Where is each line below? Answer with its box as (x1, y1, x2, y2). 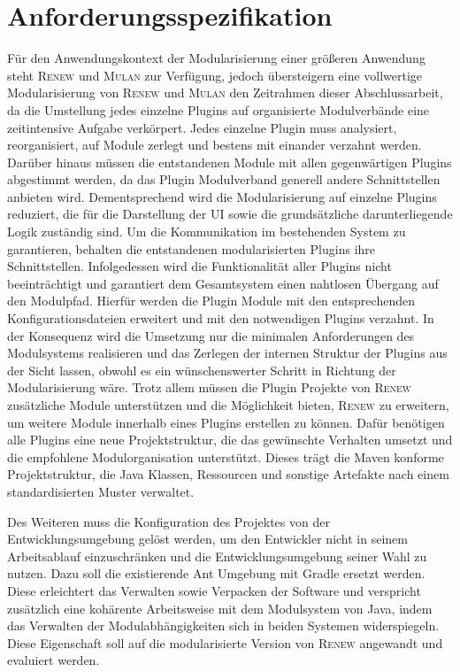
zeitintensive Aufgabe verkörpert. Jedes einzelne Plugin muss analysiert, (7, 118, 397, 136)
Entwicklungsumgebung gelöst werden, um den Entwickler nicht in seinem (7, 529, 408, 548)
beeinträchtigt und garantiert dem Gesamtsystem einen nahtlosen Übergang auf (7, 274, 439, 292)
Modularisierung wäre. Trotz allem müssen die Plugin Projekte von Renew (7, 378, 412, 397)
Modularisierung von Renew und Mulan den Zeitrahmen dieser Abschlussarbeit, (7, 83, 443, 102)
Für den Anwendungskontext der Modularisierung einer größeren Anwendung (7, 49, 425, 67)
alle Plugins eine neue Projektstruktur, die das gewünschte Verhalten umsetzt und (7, 430, 453, 449)
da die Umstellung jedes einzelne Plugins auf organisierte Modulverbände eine (7, 100, 430, 119)
